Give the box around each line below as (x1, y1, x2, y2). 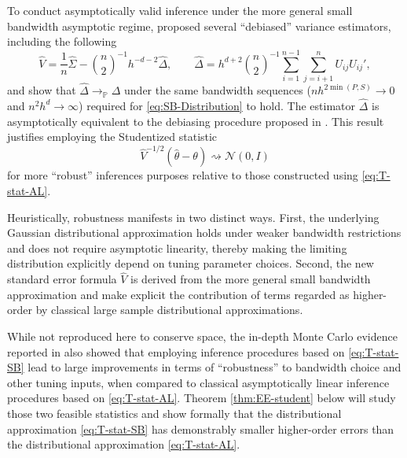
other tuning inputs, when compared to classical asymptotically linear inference (7, 374, 390, 390)
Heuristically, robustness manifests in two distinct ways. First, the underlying (7, 209, 379, 225)
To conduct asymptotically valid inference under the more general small (7, 2, 353, 18)
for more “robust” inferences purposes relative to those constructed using (7, 167, 358, 183)
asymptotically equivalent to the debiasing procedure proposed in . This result (7, 113, 384, 129)
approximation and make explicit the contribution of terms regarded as (7, 286, 350, 302)
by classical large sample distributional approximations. (35, 301, 303, 318)
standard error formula (7, 271, 117, 287)
